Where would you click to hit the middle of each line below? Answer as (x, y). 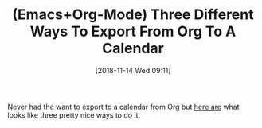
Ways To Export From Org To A (133, 31)
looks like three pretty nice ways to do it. (74, 115)
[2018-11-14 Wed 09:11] (133, 70)
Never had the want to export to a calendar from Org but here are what (123, 107)
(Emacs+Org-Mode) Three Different (133, 15)
